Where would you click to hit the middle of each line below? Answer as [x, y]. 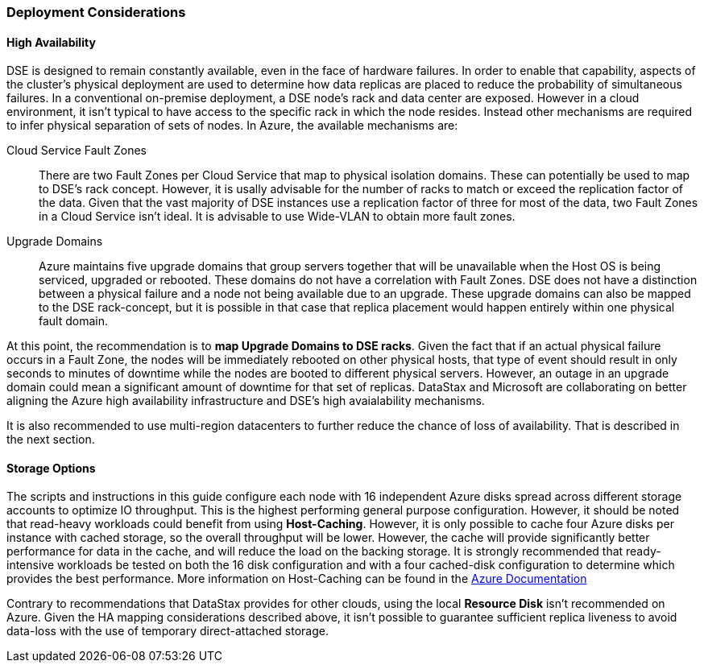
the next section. [51, 440]
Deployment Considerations [96, 12]
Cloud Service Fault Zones [77, 151]
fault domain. [74, 321]
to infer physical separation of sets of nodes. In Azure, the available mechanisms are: [232, 126]
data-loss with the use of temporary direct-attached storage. [168, 631]
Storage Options [51, 468]
